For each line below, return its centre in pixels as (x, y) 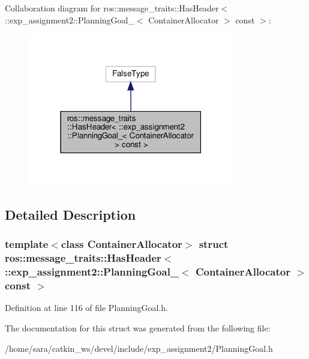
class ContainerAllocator (121, 244)
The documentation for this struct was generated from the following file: (138, 327)
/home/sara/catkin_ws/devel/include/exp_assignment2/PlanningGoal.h (139, 348)
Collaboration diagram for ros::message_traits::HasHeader (112, 8)
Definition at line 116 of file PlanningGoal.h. (86, 308)
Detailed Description (70, 214)
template (27, 244)
